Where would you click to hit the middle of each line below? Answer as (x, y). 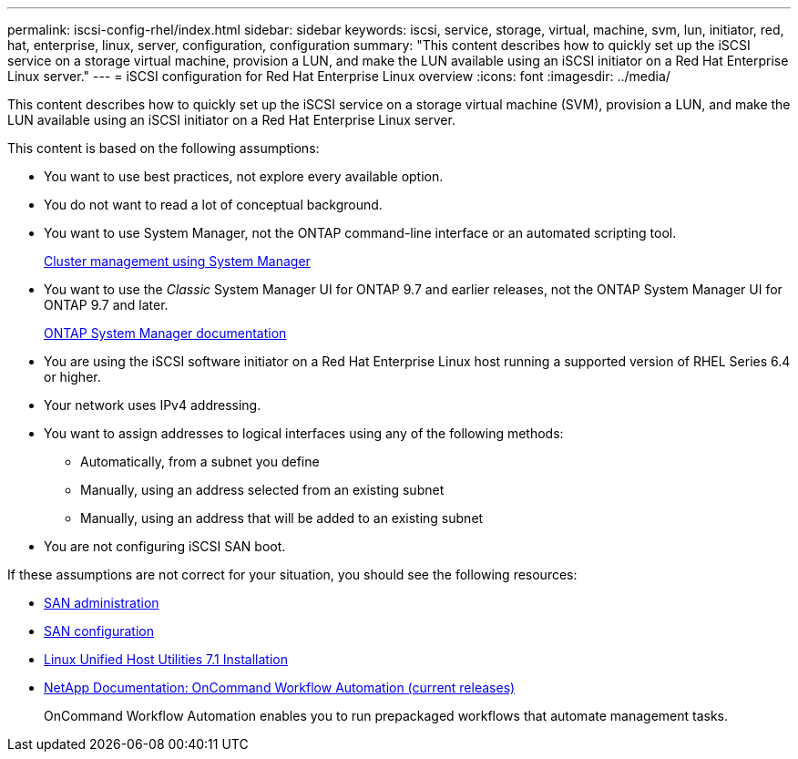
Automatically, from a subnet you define (200, 462)
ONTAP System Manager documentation (165, 333)
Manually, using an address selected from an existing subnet (262, 490)
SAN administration (102, 603)
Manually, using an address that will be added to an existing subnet (282, 518)
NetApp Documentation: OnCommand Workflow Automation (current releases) (280, 687)
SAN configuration (99, 631)
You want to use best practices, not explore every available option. (244, 176)
